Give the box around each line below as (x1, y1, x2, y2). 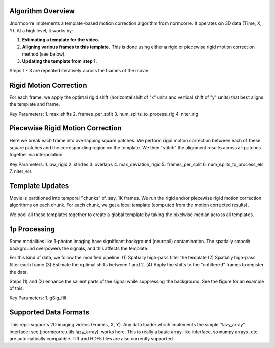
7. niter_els (9, 168, 32, 174)
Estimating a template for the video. (22, 37, 99, 43)
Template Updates (9, 181, 69, 190)
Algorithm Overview (9, 7, 75, 15)
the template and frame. (9, 101, 60, 108)
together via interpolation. (9, 152, 64, 158)
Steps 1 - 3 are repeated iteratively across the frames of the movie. (9, 67, 150, 73)
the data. (9, 269, 28, 275)
